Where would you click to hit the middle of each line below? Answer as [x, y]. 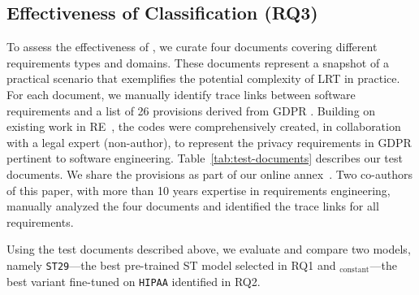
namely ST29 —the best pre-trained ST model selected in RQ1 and [171, 265]
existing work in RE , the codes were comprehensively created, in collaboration [204, 126]
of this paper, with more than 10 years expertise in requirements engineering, [199, 190]
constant [354, 270]
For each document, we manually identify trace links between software [181, 94]
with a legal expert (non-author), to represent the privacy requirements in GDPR [209, 142]
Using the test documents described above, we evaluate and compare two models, [209, 249]
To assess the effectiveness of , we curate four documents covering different [192, 47]
